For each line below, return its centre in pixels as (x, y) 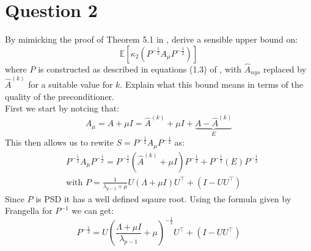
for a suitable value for (71, 84)
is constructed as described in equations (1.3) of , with (140, 69)
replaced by (285, 69)
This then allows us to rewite (59, 142)
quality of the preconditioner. (60, 96)
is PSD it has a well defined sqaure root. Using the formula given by (163, 198)
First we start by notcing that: (62, 108)
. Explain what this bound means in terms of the (211, 84)
